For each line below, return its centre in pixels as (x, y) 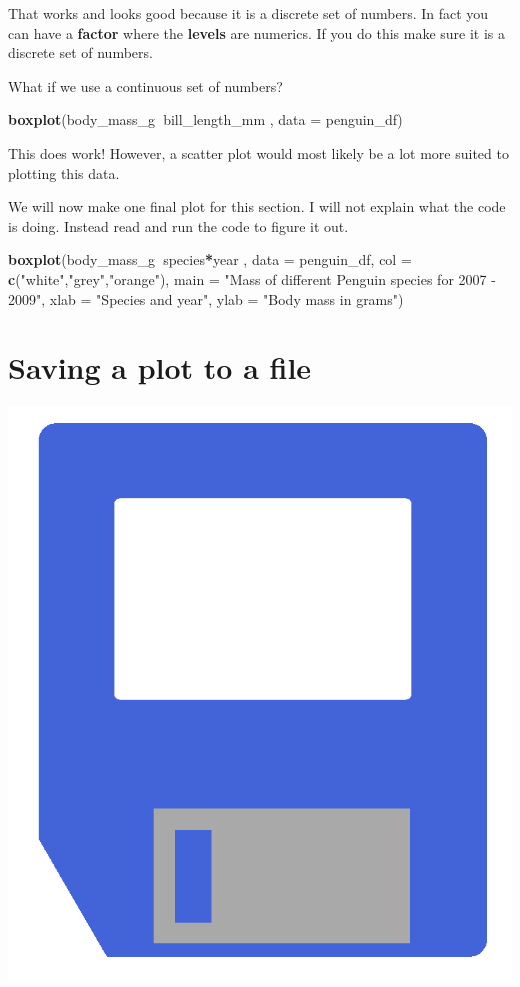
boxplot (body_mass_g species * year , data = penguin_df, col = (210, 259)
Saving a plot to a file (160, 367)
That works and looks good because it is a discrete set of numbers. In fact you (248, 13)
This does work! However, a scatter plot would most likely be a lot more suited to (258, 152)
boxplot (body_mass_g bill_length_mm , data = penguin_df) (205, 119)
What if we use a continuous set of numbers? (145, 85)
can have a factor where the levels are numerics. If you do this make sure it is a (257, 32)
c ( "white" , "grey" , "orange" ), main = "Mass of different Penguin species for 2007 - (252, 278)
